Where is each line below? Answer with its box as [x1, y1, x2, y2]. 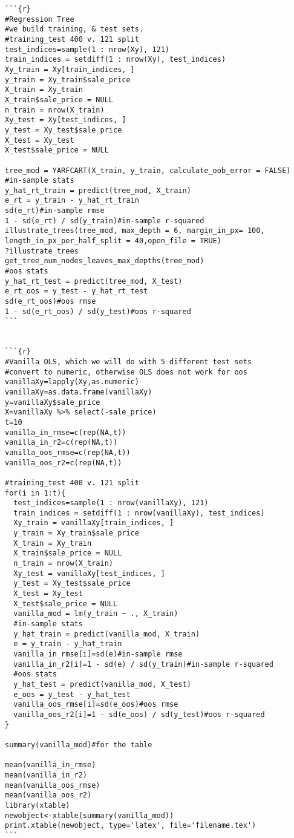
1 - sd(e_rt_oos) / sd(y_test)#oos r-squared [5, 307, 191, 316]
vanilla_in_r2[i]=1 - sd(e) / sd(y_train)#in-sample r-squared [13, 660, 273, 669]
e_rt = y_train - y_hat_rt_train [5, 196, 139, 205]
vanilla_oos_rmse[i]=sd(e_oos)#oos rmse [13, 700, 178, 709]
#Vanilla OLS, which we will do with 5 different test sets [5, 357, 252, 366]
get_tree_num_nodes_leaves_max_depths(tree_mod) [5, 257, 204, 266]
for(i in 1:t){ [5, 488, 66, 497]
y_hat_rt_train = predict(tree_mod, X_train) [5, 186, 191, 195]
